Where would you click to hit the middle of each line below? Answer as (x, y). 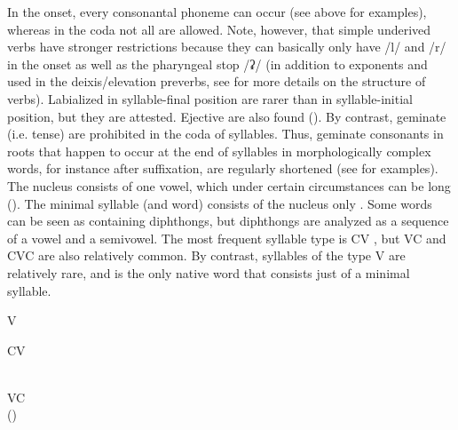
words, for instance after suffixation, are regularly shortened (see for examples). (223, 168)
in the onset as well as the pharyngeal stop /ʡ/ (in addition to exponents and (217, 64)
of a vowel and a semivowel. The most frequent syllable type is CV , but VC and (227, 238)
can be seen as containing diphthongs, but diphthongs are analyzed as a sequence (228, 221)
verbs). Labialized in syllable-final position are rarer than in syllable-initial (210, 98)
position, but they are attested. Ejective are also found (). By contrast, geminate (227, 116)
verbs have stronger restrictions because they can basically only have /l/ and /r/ (227, 47)
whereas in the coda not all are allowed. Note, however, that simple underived (219, 29)
